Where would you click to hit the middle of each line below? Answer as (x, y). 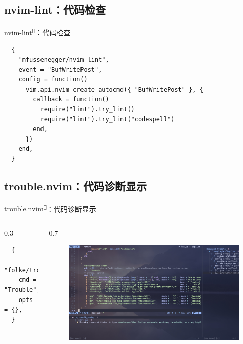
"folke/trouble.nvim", (42, 270)
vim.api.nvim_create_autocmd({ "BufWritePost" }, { (114, 89)
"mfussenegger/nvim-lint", (64, 60)
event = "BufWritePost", (60, 70)
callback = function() (71, 99)
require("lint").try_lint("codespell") (107, 119)
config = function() (53, 80)
